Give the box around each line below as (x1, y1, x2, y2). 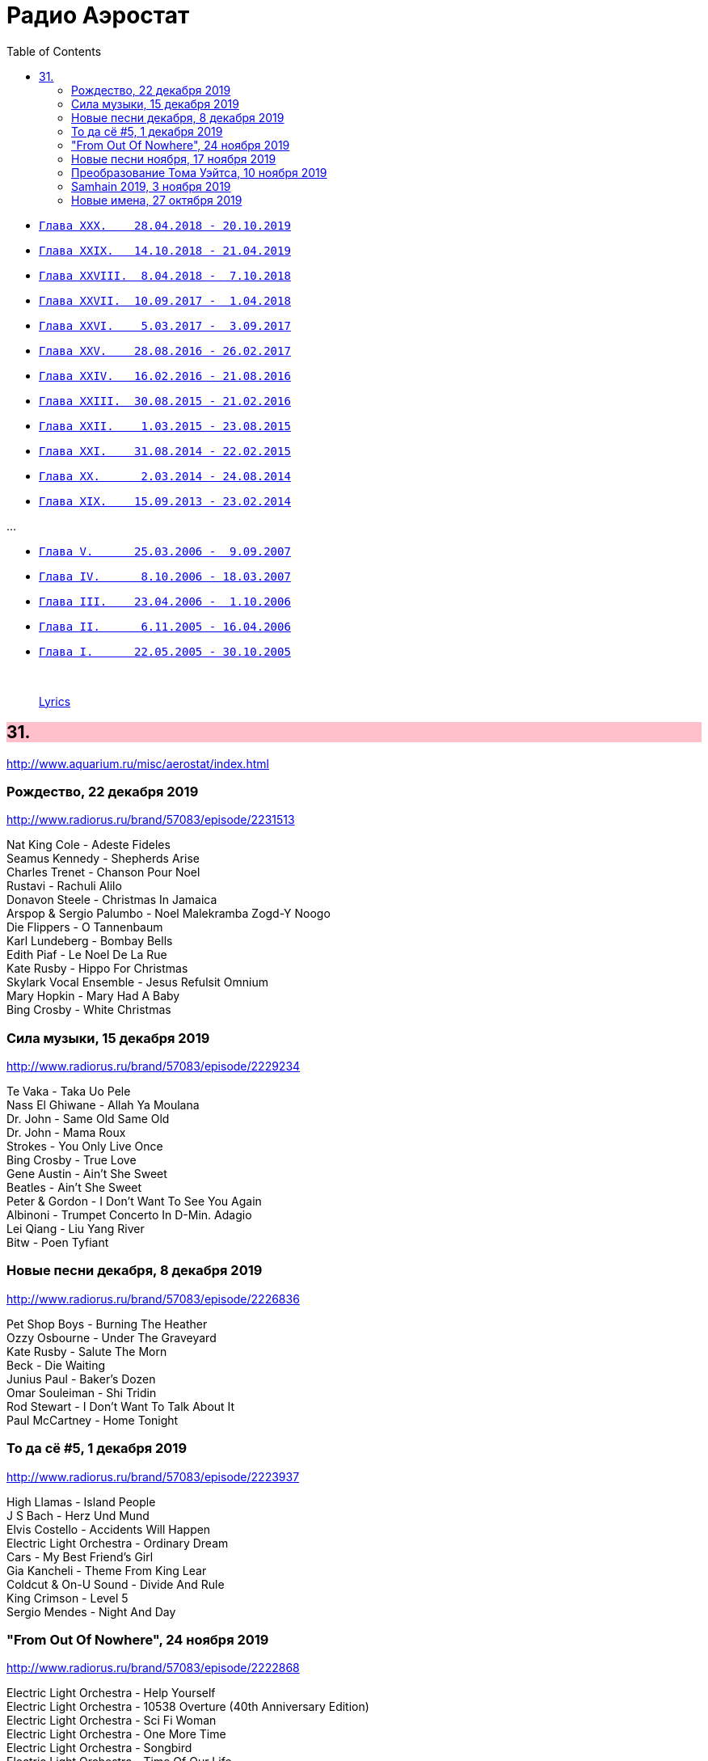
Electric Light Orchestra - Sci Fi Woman (6, 1713, 217, 1728)
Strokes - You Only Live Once (6, 1139, 163, 1154)
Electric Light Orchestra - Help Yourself (6, 1686, 216, 1700)
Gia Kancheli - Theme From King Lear (6, 1563, 207, 1577)
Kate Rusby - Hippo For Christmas (6, 961, 188, 976)
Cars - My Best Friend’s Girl (6, 1549, 154, 1564)
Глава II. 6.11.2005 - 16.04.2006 (39, 619, 291, 633)
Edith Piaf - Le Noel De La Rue (6, 948, 167, 962)
